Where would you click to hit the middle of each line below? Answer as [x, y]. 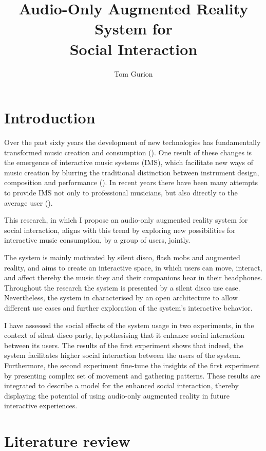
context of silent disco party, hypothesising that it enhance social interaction [124, 335]
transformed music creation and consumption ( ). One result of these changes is [128, 152]
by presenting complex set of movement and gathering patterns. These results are [132, 375]
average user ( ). [28, 202]
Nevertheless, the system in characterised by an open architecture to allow [121, 297]
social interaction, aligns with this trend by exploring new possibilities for [120, 230]
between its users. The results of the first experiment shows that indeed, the [124, 345]
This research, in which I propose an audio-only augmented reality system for [126, 220]
